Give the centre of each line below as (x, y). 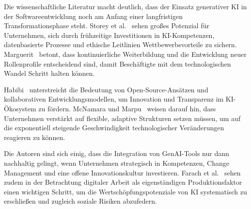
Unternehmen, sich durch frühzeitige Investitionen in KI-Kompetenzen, (109, 35)
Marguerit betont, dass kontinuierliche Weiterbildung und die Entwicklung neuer (125, 54)
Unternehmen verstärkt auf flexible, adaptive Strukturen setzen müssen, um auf (122, 118)
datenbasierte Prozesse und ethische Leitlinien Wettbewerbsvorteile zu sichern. (120, 44)
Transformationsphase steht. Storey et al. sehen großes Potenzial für (107, 26)
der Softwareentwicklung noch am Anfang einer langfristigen (93, 16)
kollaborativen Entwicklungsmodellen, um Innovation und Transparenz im (114, 99)
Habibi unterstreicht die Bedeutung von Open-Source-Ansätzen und (106, 89)
